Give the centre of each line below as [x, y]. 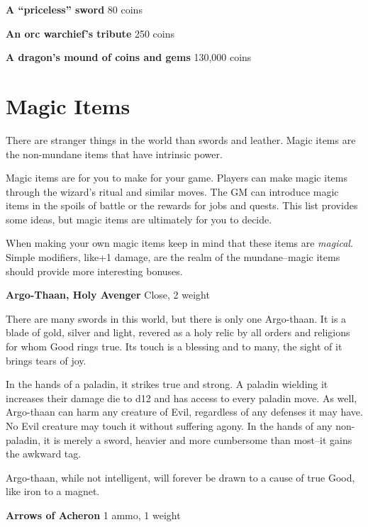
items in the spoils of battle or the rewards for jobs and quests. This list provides [182, 205]
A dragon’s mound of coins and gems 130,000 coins [129, 57]
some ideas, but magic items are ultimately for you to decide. [139, 219]
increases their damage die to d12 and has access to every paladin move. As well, [182, 398]
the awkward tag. [44, 454]
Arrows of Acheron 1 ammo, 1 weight [93, 515]
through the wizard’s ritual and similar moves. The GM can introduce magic [172, 191]
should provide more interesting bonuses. [94, 271]
